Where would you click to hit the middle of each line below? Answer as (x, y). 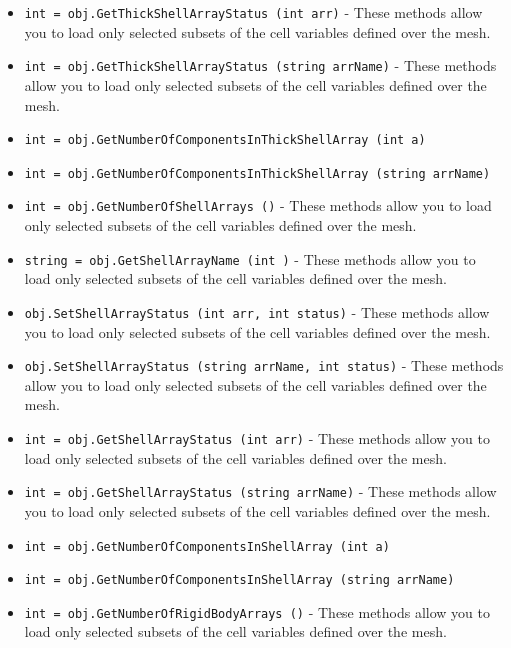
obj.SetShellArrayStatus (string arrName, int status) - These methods (264, 365)
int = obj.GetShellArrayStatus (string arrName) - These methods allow (260, 491)
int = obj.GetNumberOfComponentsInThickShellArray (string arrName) (257, 173)
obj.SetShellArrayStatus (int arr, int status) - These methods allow (257, 311)
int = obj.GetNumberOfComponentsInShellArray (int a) (207, 546)
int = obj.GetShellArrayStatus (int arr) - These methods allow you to (257, 438)
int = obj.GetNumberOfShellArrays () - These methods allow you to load (258, 205)
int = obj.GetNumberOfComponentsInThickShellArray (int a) (225, 140)
